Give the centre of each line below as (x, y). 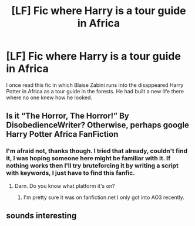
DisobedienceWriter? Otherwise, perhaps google (98, 125)
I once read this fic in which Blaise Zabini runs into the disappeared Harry (95, 85)
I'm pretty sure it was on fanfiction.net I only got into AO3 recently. (104, 197)
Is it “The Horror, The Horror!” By (68, 116)
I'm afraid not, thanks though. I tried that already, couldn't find (97, 151)
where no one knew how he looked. (49, 97)
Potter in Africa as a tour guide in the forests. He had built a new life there (95, 91)
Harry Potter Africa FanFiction (62, 134)
